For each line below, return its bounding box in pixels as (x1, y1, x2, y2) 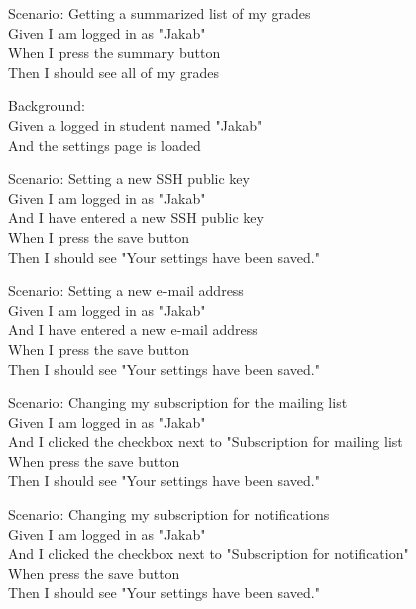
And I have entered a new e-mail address (8, 319, 258, 340)
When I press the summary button (8, 42, 221, 63)
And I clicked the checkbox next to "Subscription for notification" (8, 543, 409, 564)
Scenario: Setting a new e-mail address (8, 280, 244, 301)
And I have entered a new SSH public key (8, 207, 264, 228)
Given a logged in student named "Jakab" (8, 114, 263, 135)
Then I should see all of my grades (8, 61, 220, 82)
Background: (8, 95, 85, 116)
